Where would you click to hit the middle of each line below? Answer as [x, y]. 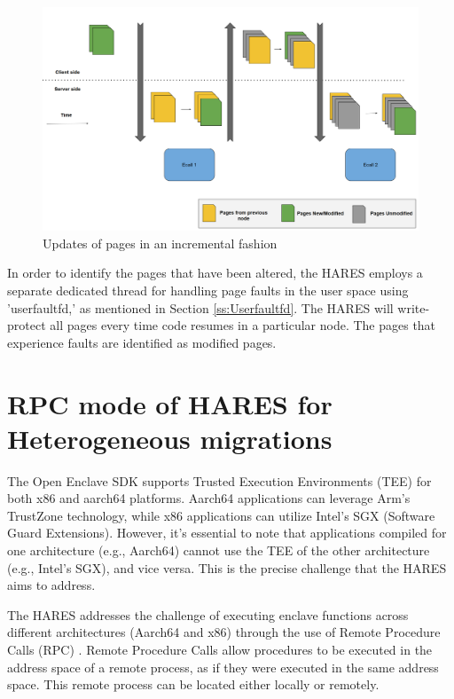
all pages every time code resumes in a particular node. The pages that [243, 325]
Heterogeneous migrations [170, 438]
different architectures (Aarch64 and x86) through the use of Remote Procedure [224, 632]
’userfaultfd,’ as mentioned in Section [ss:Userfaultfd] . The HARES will [200, 307]
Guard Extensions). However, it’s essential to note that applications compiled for [227, 533]
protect [27, 325]
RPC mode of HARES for [170, 403]
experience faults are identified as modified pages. [142, 342]
